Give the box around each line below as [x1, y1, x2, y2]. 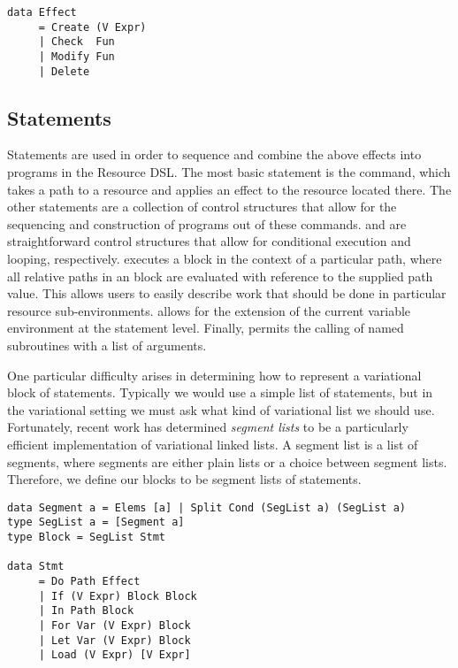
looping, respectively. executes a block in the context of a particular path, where [7, 250, 442, 268]
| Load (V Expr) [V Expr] [38, 649, 191, 662]
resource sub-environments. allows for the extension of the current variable [7, 301, 411, 319]
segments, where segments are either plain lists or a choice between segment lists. [7, 452, 447, 471]
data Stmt [7, 560, 65, 573]
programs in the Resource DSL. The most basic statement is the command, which [7, 163, 451, 181]
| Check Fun [38, 35, 115, 49]
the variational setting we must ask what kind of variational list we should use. [7, 400, 435, 418]
